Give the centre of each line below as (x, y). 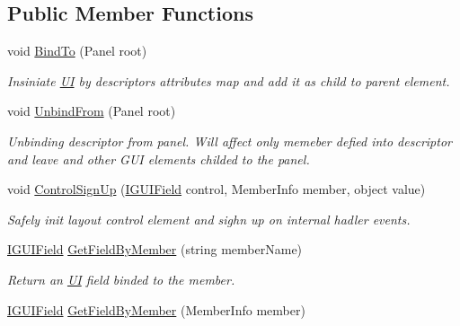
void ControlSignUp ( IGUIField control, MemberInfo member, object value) (217, 189)
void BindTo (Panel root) (77, 51)
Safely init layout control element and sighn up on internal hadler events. (209, 219)
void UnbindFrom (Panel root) (92, 111)
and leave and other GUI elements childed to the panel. (159, 159)
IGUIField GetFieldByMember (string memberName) (155, 249)
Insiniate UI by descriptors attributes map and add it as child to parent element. (229, 80)
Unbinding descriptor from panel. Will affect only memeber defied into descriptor (230, 141)
